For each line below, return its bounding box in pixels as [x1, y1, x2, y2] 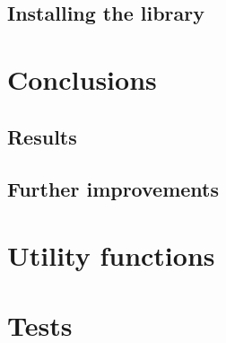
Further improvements [7, 175, 220, 203]
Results [7, 122, 77, 150]
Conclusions [7, 60, 157, 97]
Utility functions [7, 236, 215, 273]
